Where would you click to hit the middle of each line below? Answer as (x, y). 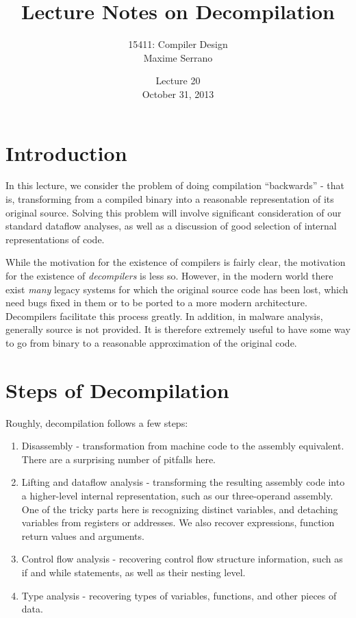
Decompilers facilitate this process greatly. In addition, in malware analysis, (164, 316)
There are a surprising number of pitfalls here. (119, 459)
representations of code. (55, 239)
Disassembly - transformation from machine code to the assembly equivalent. (183, 446)
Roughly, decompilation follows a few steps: (97, 422)
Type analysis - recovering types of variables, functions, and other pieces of (179, 595)
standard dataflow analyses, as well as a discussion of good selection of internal (171, 226)
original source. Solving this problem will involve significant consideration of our (174, 212)
